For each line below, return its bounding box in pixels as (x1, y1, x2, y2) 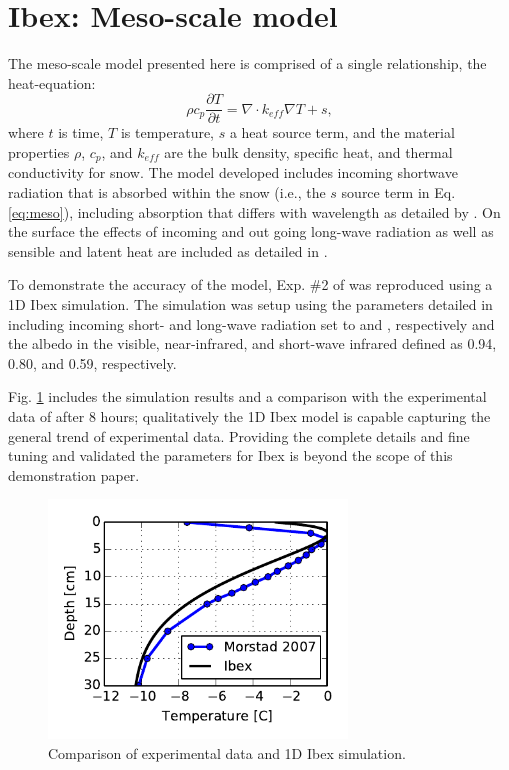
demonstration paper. (8, 464, 140, 485)
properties (8, 141, 70, 162)
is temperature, (120, 122, 215, 143)
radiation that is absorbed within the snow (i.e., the (8, 182, 326, 203)
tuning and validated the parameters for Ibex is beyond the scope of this (8, 445, 453, 466)
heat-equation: (8, 72, 96, 93)
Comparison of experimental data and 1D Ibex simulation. (48, 742, 406, 763)
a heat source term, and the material (229, 122, 455, 143)
